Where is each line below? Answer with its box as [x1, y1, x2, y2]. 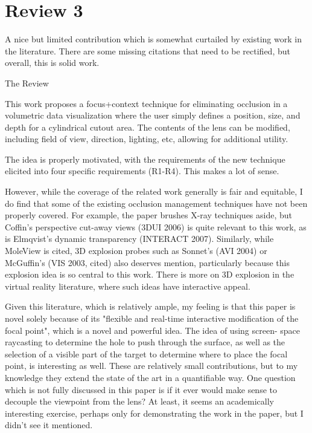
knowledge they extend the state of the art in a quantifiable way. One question [5, 371, 296, 383]
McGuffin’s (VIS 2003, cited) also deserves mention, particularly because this [5, 256, 290, 269]
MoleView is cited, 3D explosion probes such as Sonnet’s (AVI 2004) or [5, 244, 267, 257]
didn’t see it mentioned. [5, 418, 93, 431]
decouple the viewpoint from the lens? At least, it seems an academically [5, 395, 274, 408]
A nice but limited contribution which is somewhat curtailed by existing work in [5, 33, 302, 45]
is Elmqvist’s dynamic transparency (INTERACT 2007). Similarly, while [5, 232, 274, 245]
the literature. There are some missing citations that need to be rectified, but [5, 44, 290, 57]
